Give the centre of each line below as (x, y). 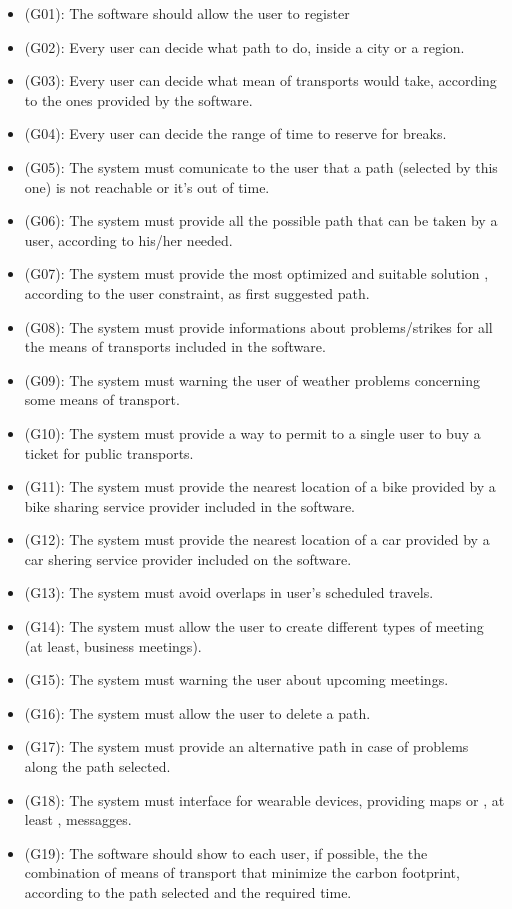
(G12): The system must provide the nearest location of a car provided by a (257, 539)
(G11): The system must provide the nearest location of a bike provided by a (260, 486)
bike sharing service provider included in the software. (190, 505)
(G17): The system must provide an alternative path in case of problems (246, 746)
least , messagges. (78, 819)
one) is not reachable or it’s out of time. (147, 186)
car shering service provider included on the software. (188, 558)
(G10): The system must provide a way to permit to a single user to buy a (252, 432)
